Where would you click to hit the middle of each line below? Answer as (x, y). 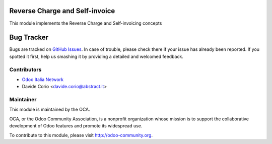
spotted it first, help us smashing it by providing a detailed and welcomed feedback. (96, 56)
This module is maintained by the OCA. (50, 110)
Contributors (25, 69)
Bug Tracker (29, 38)
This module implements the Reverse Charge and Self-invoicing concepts (86, 23)
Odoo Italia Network (43, 79)
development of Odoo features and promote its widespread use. (76, 126)
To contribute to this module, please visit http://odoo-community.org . (81, 135)
